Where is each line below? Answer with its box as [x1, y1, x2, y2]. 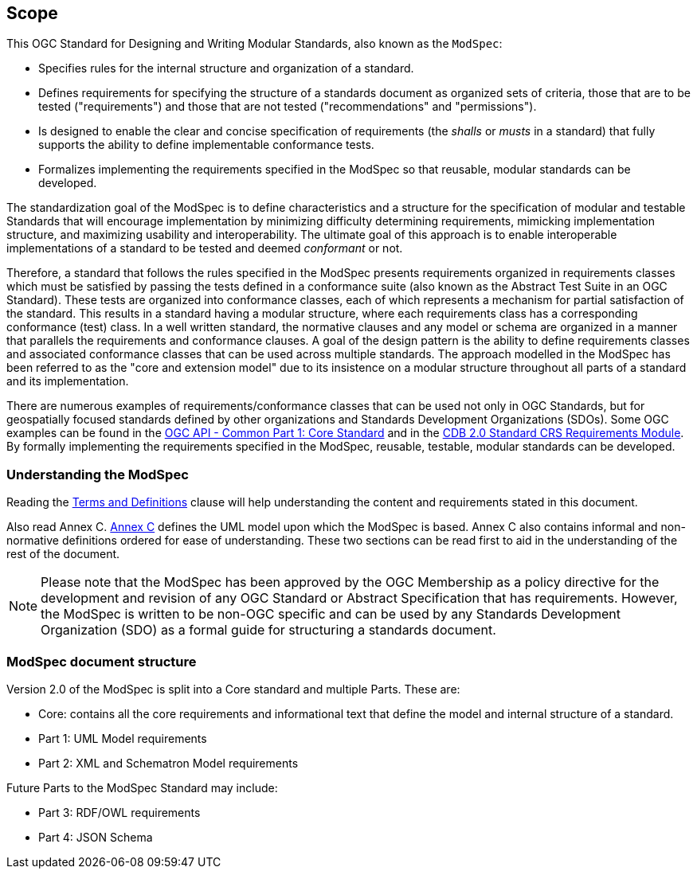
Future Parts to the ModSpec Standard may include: [6, 780, 278, 795]
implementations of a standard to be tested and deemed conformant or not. [6, 241, 403, 256]
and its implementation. [6, 374, 129, 389]
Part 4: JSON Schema [38, 830, 153, 844]
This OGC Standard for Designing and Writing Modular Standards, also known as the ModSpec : [6, 37, 503, 51]
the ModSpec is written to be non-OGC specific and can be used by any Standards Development [41, 606, 621, 623]
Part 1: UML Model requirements [38, 731, 207, 745]
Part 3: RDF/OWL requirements [38, 805, 201, 819]
